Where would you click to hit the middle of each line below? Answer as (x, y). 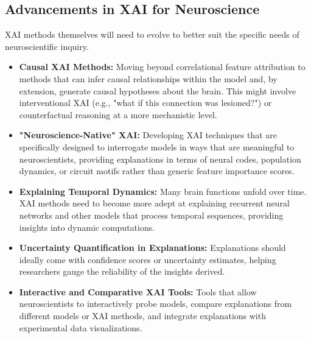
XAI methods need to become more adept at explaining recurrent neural (154, 203)
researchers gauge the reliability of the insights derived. (122, 271)
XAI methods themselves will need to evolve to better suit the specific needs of (152, 34)
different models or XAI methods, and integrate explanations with (142, 316)
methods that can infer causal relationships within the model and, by (148, 78)
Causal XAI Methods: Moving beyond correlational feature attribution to (162, 67)
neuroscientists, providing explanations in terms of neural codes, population (160, 159)
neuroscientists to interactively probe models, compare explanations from (155, 304)
